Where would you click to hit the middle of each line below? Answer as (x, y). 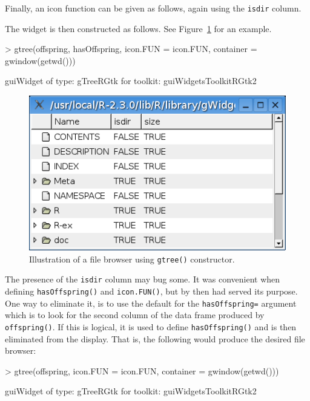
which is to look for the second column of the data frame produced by (135, 315)
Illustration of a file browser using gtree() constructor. (132, 259)
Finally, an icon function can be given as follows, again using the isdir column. (153, 8)
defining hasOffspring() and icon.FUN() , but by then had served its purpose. (151, 291)
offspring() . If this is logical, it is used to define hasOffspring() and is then (151, 326)
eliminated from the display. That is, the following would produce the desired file (155, 338)
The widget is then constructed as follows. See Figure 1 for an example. (138, 28)
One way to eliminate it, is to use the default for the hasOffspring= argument (151, 303)
